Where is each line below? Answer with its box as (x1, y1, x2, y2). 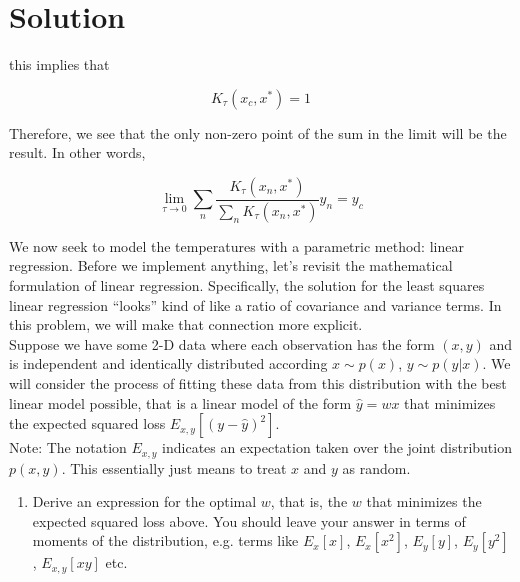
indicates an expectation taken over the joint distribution (162, 437, 512, 458)
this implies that (9, 54, 110, 75)
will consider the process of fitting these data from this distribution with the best (9, 372, 507, 393)
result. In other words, (9, 142, 146, 163)
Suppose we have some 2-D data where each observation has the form (9, 333, 435, 354)
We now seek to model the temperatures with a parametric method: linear (9, 235, 464, 256)
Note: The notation (9, 437, 127, 458)
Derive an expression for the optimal (32, 491, 257, 512)
